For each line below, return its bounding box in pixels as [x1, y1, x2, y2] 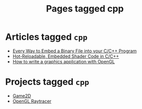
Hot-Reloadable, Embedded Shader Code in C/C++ [12, 53, 119, 59]
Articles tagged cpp [5, 31, 87, 43]
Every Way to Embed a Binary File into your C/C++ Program [12, 48, 137, 54]
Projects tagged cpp [5, 76, 89, 88]
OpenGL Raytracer [12, 98, 52, 104]
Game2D [12, 92, 31, 98]
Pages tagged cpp [46, 3, 124, 15]
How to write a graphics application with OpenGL [12, 58, 115, 64]
